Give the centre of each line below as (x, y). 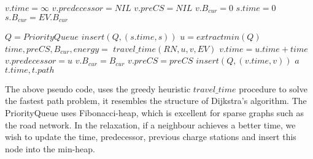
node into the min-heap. (50, 148)
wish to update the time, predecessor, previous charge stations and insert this (151, 137)
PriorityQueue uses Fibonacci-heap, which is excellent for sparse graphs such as (154, 113)
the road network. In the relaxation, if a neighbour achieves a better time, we (150, 124)
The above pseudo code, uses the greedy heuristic (98, 88)
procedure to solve (273, 88)
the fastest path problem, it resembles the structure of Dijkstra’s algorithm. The (156, 101)
